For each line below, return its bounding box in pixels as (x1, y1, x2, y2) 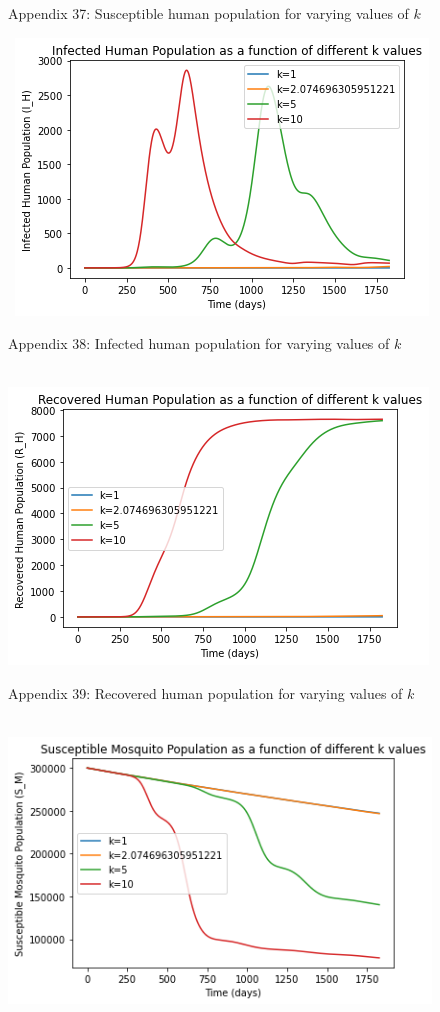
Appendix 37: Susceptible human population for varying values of (8, 3, 409, 23)
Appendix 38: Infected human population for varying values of (8, 333, 390, 354)
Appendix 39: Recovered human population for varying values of (8, 682, 403, 703)
